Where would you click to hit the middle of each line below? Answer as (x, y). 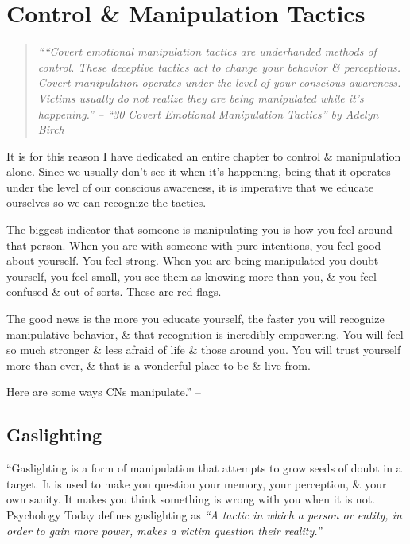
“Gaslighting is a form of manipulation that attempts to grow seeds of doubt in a (204, 468)
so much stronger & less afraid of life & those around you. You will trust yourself (204, 350)
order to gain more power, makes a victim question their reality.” (164, 530)
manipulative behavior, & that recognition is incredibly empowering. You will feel (205, 334)
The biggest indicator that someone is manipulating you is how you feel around (199, 229)
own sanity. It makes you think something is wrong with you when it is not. (191, 499)
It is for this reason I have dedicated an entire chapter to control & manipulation (204, 155)
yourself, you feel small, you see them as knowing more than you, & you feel (191, 276)
